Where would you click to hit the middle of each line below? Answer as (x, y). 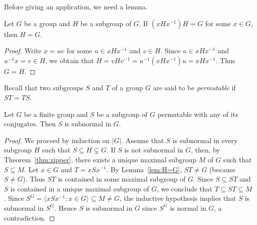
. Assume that (143, 140)
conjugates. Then (30, 124)
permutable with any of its (198, 114)
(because (222, 169)
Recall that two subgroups (44, 88)
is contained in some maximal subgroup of (122, 179)
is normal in (188, 207)
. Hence (66, 207)
